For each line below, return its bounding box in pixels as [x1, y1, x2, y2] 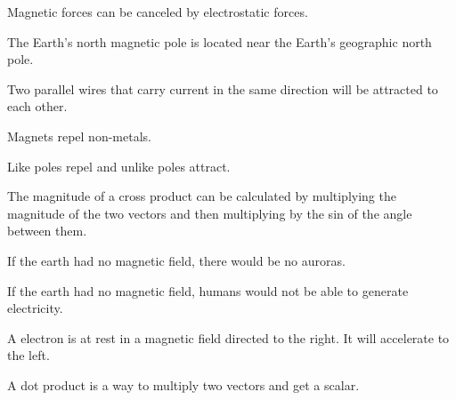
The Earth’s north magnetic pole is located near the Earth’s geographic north [7, 32, 432, 51]
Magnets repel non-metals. [7, 126, 151, 145]
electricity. [7, 299, 63, 317]
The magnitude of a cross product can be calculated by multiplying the [7, 187, 396, 205]
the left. [7, 346, 50, 364]
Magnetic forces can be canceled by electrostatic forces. [7, 3, 308, 20]
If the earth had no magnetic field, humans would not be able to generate [7, 281, 409, 300]
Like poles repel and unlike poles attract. [7, 156, 231, 175]
